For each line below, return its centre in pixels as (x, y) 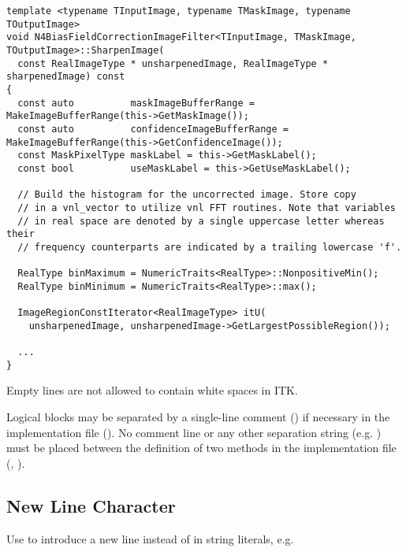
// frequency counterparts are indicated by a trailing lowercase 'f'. (210, 247)
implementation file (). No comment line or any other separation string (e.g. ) (194, 432)
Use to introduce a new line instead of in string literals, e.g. (150, 538)
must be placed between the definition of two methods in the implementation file (201, 448)
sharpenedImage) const (66, 77)
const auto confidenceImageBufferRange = (153, 129)
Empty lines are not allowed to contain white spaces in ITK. (152, 390)
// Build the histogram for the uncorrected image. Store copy (187, 195)
